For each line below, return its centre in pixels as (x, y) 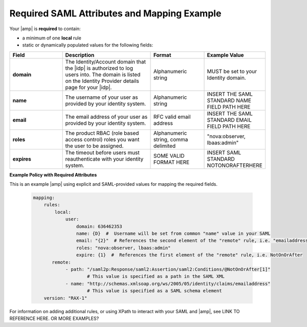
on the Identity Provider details (102, 81)
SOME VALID (169, 156)
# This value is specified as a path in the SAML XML (156, 277)
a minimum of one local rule (52, 38)
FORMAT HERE (171, 162)
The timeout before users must (103, 152)
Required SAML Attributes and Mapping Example (115, 13)
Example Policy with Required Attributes (53, 175)
